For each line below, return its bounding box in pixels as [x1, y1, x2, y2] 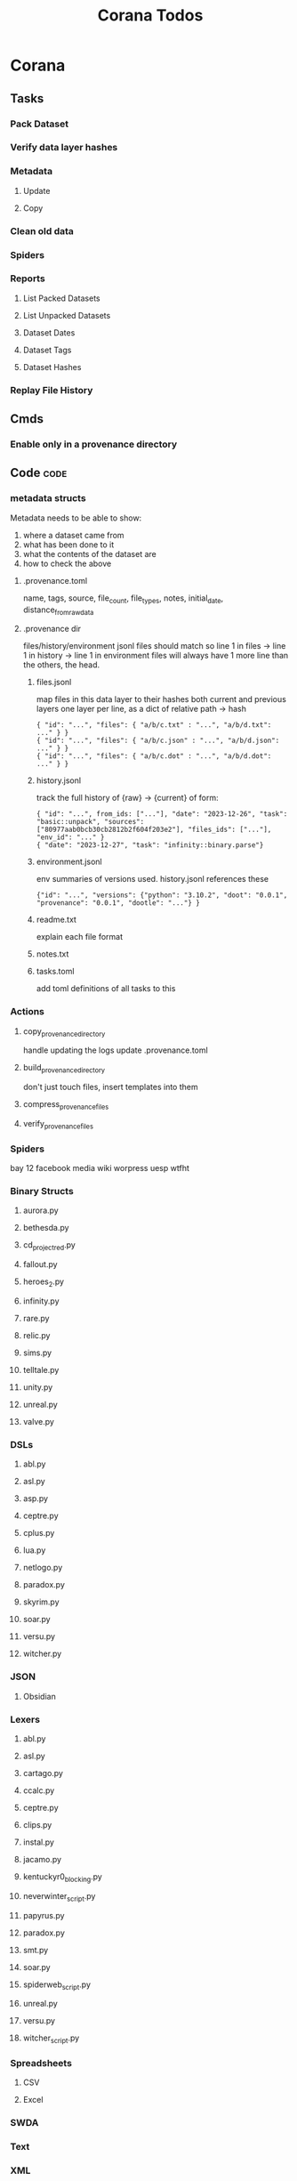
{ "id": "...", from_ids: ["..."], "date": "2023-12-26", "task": [36, 810, 288, 819]
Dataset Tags [22, 344, 72, 355]
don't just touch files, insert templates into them [22, 1082, 198, 1093]
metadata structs [10, 492, 87, 505]
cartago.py [22, 1767, 63, 1778]
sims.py [22, 1347, 52, 1358]
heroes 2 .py [22, 1276, 65, 1289]
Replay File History [10, 384, 93, 396]
